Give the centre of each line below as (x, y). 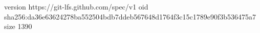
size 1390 (18, 26)
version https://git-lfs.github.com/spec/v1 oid (76, 6)
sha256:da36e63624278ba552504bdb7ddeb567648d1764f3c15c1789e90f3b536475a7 (130, 16)
